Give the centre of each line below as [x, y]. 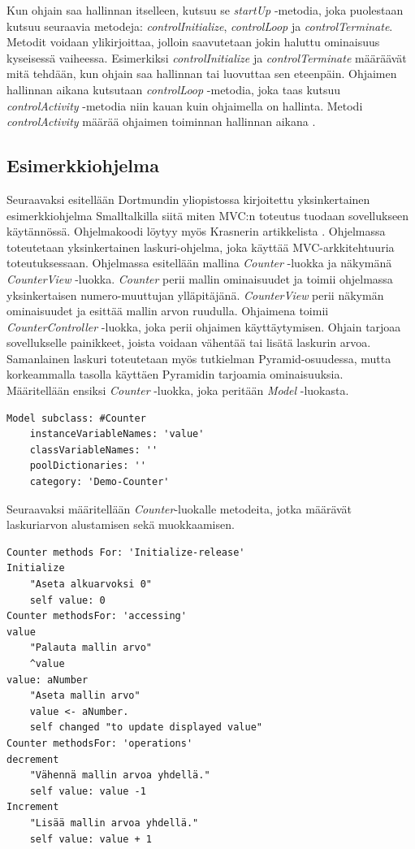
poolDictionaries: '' [88, 466]
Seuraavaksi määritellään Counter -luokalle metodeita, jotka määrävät [179, 508]
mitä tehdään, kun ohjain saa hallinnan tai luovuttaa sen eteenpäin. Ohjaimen [202, 74]
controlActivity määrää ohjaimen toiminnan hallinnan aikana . [161, 121]
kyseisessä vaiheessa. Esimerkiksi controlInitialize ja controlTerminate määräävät [207, 57]
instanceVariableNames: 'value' [117, 434]
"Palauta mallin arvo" [91, 648]
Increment [33, 807]
